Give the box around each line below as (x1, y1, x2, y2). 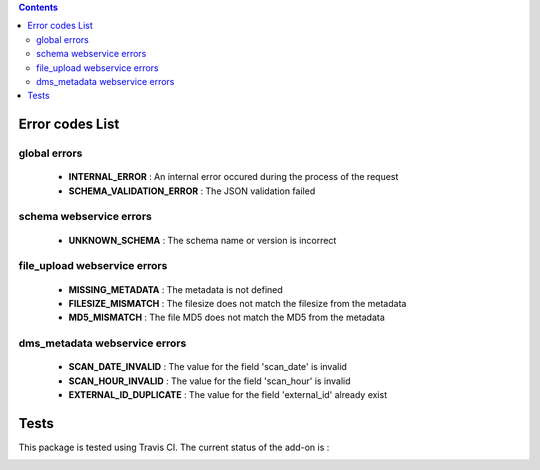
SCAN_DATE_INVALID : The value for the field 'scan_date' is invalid (68, 361, 347, 373)
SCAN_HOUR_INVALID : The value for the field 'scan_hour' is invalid (68, 375, 351, 387)
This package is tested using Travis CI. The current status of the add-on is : (18, 441, 330, 454)
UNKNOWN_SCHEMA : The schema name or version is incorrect (68, 234, 337, 246)
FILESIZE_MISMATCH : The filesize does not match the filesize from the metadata (68, 298, 407, 309)
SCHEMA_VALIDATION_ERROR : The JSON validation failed (68, 185, 316, 197)
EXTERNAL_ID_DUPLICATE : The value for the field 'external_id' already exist (68, 389, 388, 401)
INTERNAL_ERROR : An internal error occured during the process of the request (68, 171, 399, 183)
